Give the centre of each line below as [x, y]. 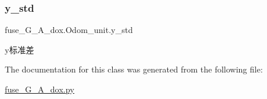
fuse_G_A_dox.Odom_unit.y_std [69, 30]
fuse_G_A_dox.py [40, 89]
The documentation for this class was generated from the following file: [134, 69]
